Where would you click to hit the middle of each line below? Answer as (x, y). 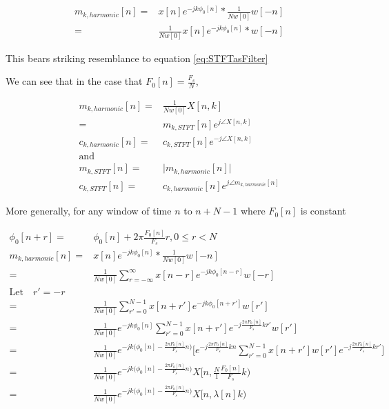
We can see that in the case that (74, 81)
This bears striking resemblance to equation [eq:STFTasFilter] (137, 58)
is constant (323, 211)
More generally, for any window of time (89, 211)
